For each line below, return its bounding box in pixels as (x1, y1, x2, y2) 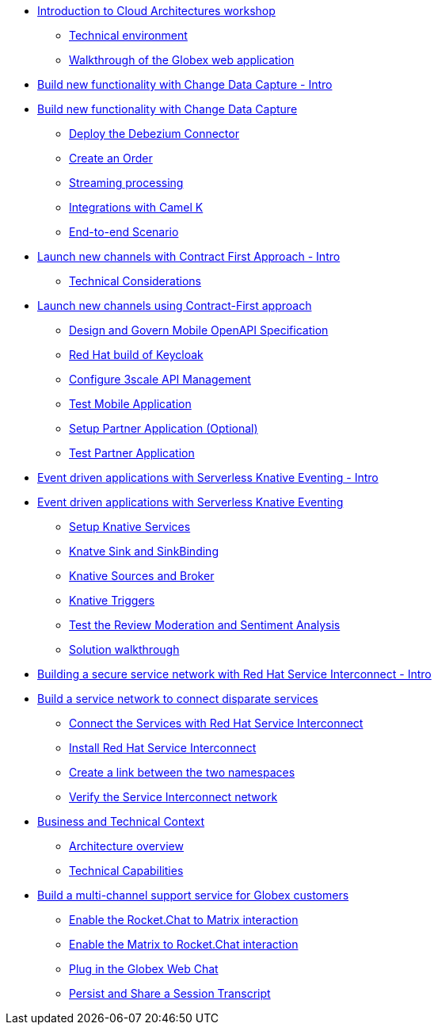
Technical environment (69, 29, 188, 42)
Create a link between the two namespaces (69, 766, 295, 779)
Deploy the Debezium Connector (69, 127, 239, 140)
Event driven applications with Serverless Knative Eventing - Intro (37, 471, 379, 484)
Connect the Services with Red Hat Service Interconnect (69, 716, 364, 730)
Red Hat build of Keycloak (69, 348, 204, 361)
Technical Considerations (69, 274, 201, 288)
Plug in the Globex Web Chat (69, 962, 219, 976)
